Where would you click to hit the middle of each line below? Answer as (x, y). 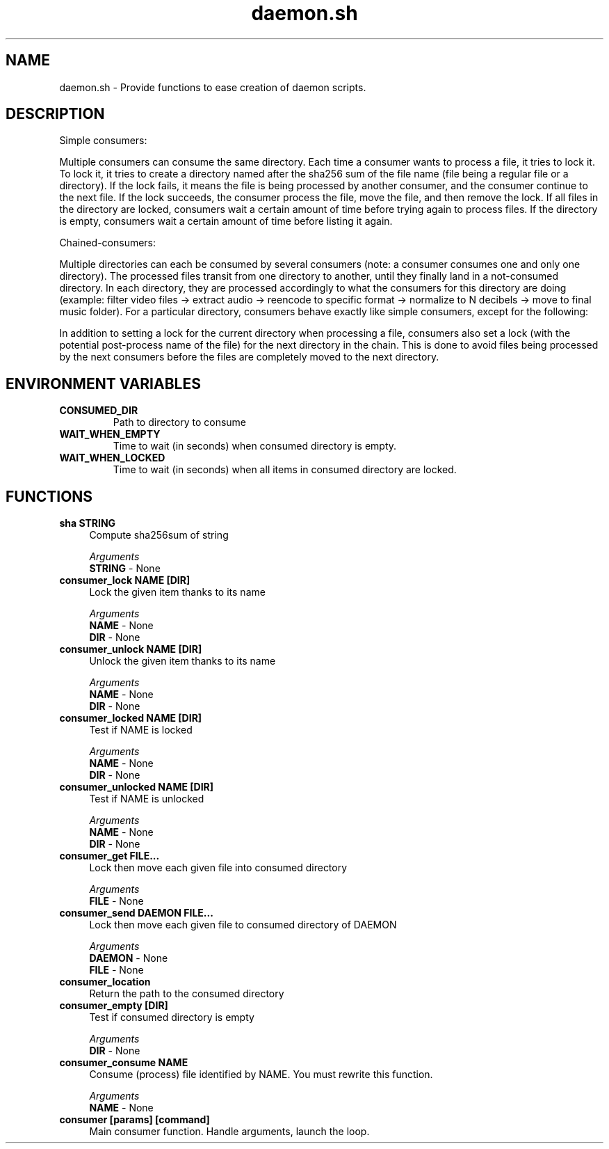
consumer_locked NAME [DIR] (131, 718)
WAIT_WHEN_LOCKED (112, 458)
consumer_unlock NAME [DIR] (131, 649)
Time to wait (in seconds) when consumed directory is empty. (255, 446)
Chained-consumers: (108, 243)
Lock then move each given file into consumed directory (218, 868)
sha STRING (88, 523)
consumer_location (105, 982)
